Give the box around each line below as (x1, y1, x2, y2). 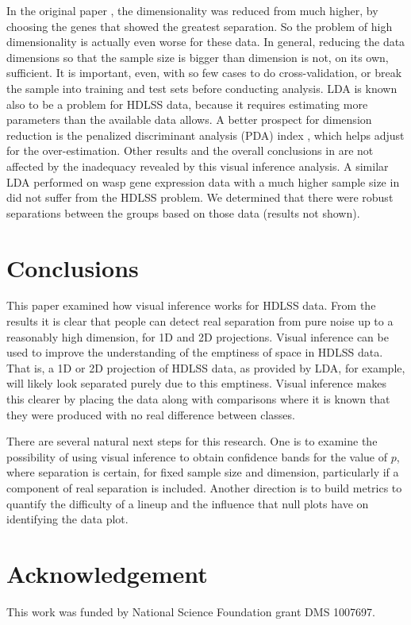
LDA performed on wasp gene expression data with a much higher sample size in (6, 173, 400, 190)
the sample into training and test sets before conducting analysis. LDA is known (6, 79, 398, 96)
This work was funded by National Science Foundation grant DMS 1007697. (6, 603, 375, 619)
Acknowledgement (6, 557, 208, 589)
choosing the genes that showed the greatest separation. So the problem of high (6, 17, 393, 34)
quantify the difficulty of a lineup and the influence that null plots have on (6, 495, 369, 511)
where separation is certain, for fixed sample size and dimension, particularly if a (6, 464, 399, 480)
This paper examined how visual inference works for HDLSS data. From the (6, 297, 376, 314)
